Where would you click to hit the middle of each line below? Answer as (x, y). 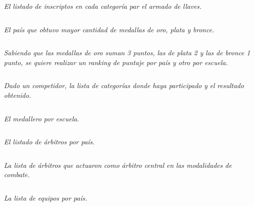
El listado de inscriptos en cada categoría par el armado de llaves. (103, 6)
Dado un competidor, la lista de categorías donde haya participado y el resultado (124, 85)
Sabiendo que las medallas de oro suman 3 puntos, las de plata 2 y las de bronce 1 (127, 53)
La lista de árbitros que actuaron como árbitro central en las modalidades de (118, 165)
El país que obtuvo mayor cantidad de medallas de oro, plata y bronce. (109, 29)
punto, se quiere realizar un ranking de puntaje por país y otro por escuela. (116, 62)
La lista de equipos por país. (46, 197)
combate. (17, 174)
